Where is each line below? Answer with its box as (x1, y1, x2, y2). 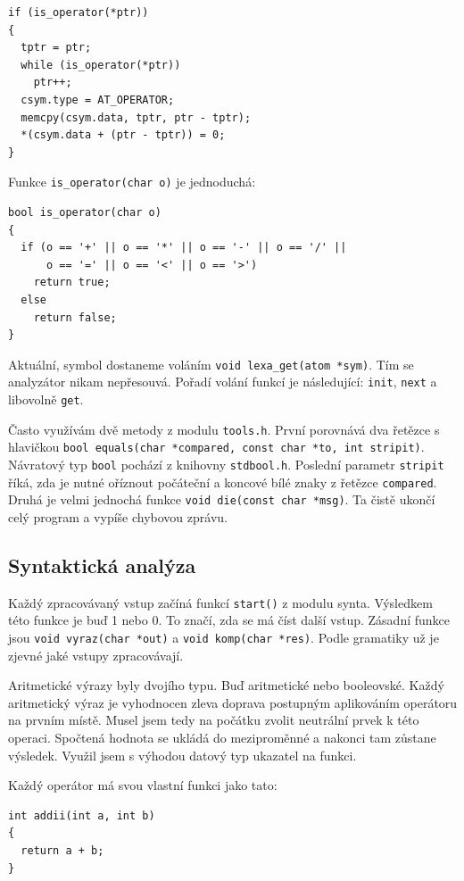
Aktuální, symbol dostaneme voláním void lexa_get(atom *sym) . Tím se (8, 354, 414, 373)
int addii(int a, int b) (8, 809, 155, 822)
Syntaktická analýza (8, 551, 196, 578)
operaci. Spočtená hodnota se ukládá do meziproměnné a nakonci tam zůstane (8, 728, 436, 747)
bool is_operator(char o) (8, 206, 162, 219)
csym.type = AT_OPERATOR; (21, 93, 175, 106)
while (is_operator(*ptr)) (21, 58, 181, 71)
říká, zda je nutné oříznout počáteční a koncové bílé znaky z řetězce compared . (8, 472, 437, 491)
